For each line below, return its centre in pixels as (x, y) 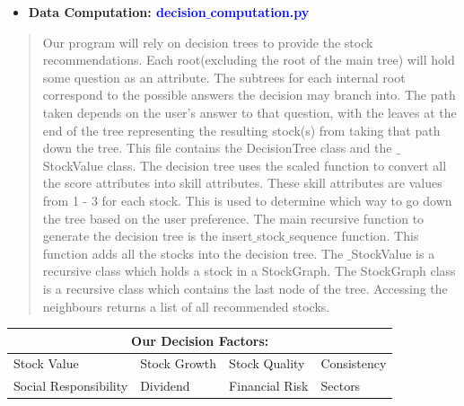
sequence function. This (354, 236)
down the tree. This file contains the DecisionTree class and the (217, 148)
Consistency (354, 363)
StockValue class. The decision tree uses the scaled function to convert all (245, 165)
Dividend (165, 386)
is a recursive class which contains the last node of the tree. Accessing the (245, 288)
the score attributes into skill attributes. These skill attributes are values (242, 183)
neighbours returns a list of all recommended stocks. (186, 306)
